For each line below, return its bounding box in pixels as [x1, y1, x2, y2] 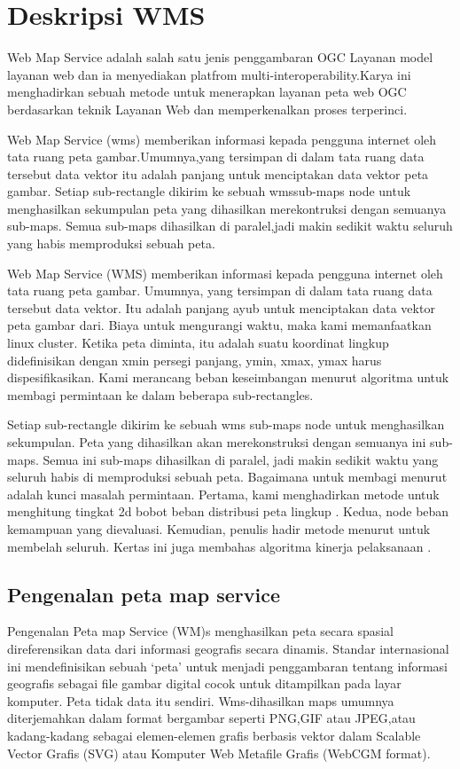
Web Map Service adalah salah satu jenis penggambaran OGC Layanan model [7, 48, 433, 67]
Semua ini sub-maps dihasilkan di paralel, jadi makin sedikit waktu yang [43, 450, 439, 468]
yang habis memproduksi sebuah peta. [7, 234, 215, 253]
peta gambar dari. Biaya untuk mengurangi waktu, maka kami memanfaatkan [7, 316, 432, 334]
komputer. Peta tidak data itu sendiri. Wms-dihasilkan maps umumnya [7, 691, 394, 710]
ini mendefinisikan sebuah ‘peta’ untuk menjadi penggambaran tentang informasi [7, 656, 448, 675]
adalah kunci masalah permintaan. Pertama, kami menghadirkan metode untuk [7, 484, 440, 503]
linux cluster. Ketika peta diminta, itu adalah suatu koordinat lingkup [7, 333, 389, 352]
